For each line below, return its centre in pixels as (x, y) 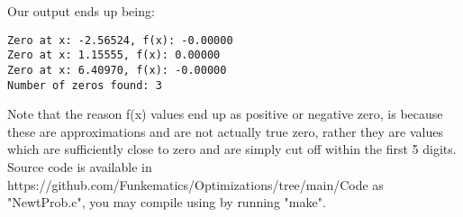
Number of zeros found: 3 (85, 85)
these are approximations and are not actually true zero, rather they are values (225, 131)
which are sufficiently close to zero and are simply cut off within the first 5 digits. (232, 149)
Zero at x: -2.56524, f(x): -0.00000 (120, 40)
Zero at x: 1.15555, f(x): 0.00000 (114, 55)
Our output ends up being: (81, 11)
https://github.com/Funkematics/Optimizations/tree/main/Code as (195, 184)
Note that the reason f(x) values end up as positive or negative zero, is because (225, 114)
